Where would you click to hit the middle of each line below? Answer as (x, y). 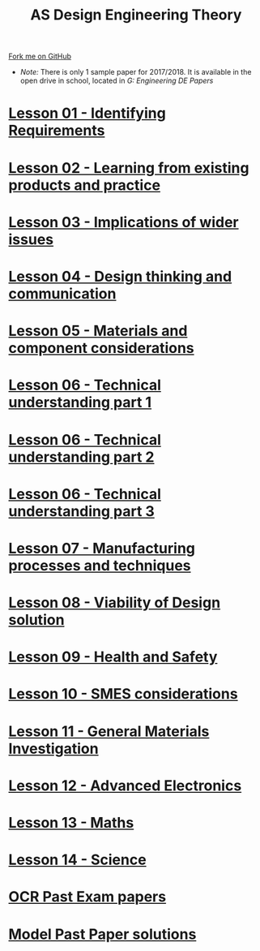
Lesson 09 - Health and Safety (113, 657)
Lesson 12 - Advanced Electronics (125, 785)
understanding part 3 (82, 511)
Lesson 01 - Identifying (87, 113)
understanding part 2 (81, 457)
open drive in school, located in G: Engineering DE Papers (117, 81)
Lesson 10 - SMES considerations (123, 694)
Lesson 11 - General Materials (109, 731)
